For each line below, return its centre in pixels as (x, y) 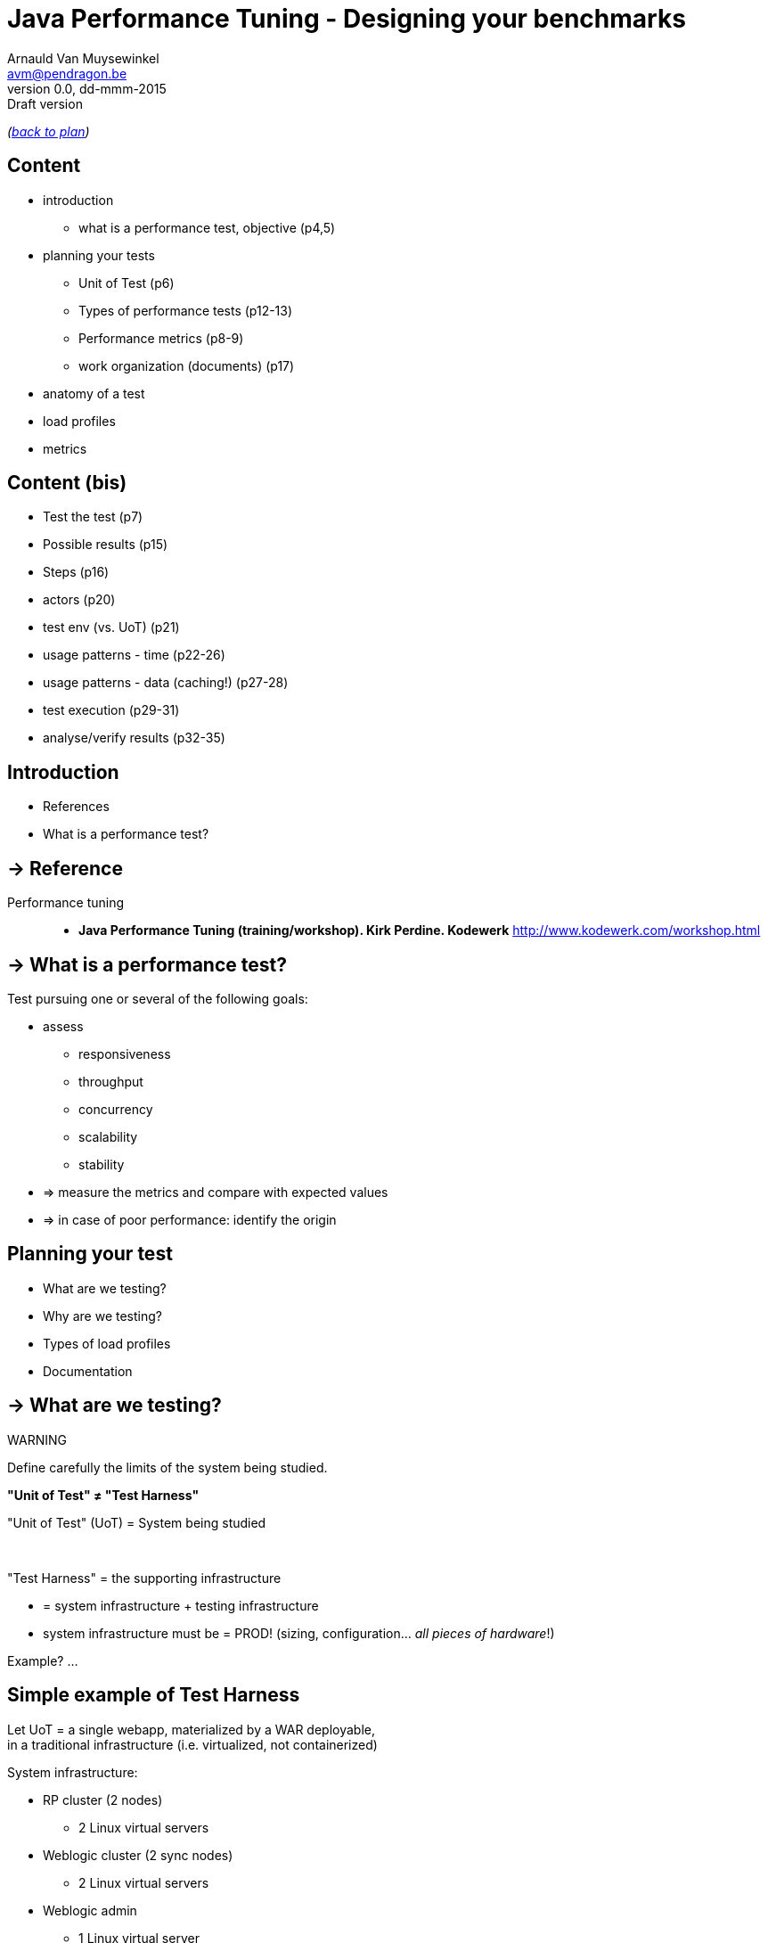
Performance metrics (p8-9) (161, 338)
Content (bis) (67, 483)
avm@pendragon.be (67, 73)
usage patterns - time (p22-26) (134, 655)
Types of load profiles (107, 1343)
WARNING (37, 1439)
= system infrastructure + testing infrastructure (181, 1605)
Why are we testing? (102, 1316)
